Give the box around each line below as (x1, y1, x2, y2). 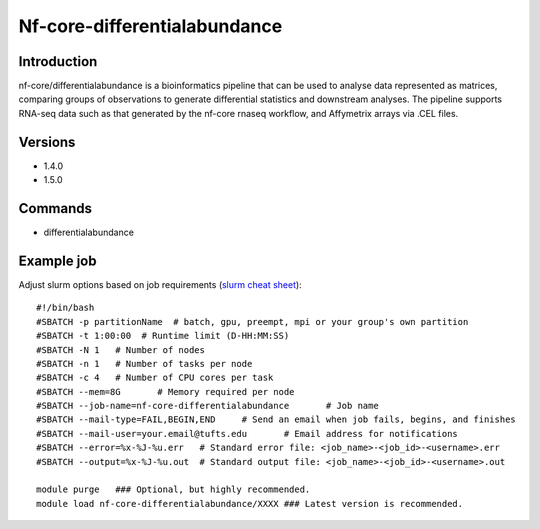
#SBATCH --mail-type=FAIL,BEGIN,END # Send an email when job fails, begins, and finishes (36, 414, 517, 425)
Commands (18, 200, 93, 217)
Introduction (18, 53, 98, 70)
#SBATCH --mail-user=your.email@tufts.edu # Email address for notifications (36, 428, 459, 439)
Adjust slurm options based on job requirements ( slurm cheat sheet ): (18, 278, 302, 290)
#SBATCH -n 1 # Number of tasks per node (36, 358, 253, 369)
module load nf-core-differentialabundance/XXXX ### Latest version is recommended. (36, 498, 464, 509)
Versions (18, 133, 76, 150)
